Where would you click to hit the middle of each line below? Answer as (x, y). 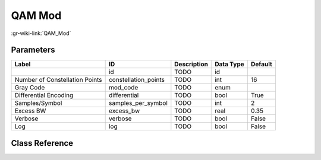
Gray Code (30, 88)
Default (262, 64)
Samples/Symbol (38, 103)
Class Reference (42, 143)
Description (191, 64)
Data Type (230, 64)
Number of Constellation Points (58, 80)
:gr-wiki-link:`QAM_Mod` (41, 33)
